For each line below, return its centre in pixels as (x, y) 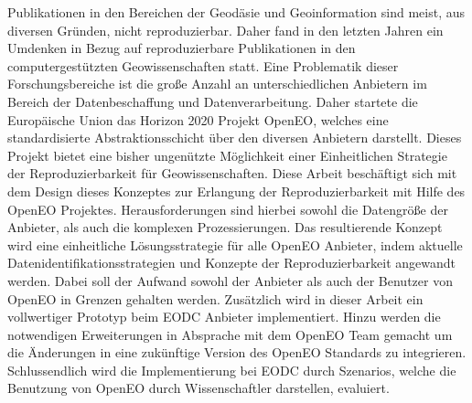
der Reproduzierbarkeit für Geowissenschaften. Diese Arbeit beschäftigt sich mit (232, 173)
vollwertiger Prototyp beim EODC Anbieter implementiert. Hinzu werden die (224, 317)
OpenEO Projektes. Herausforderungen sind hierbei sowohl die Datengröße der (228, 209)
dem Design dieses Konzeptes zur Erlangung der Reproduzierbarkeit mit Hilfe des (236, 191)
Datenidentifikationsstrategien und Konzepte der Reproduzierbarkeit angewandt (232, 263)
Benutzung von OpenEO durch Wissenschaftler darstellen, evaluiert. (198, 388)
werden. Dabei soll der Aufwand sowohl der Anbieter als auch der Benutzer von (230, 280)
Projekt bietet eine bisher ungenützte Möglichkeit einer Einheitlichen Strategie (227, 155)
